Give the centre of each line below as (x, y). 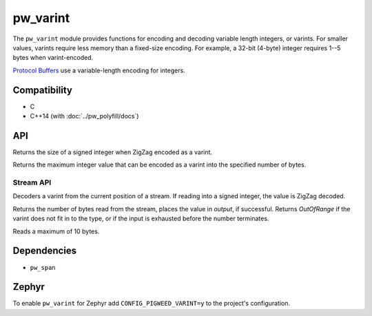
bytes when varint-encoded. (53, 58)
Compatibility (42, 90)
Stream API (32, 182)
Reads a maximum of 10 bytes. (56, 231)
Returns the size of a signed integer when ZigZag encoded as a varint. (113, 152)
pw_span (43, 267)
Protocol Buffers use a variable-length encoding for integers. (99, 70)
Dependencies (45, 251)
